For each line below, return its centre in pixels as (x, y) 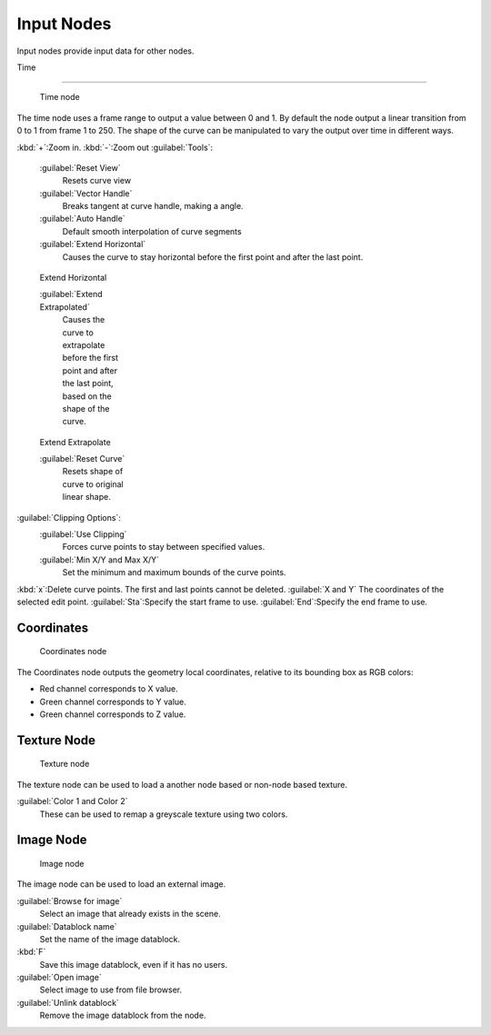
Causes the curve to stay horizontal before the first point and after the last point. (213, 257)
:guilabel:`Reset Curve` (82, 459)
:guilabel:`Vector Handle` (86, 193)
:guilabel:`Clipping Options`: (69, 517)
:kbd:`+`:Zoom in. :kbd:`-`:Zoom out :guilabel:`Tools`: (115, 147)
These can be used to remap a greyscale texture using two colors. (164, 814)
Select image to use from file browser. (111, 990)
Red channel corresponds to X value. (109, 689)
